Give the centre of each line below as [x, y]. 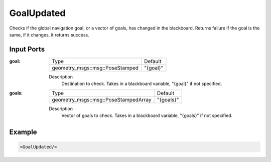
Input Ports [27, 49]
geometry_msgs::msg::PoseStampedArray [102, 99]
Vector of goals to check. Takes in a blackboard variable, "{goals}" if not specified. [147, 115]
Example [23, 132]
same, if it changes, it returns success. [49, 34]
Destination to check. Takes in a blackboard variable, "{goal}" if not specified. [142, 84]
